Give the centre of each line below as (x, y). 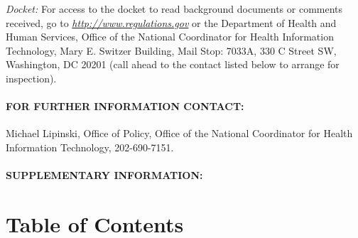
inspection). (31, 78)
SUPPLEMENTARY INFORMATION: (104, 175)
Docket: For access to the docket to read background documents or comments (174, 9)
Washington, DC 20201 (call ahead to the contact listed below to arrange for (173, 64)
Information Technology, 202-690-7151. (90, 147)
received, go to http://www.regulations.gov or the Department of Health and (171, 22)
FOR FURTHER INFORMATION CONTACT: (125, 106)
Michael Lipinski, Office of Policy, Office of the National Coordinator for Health (179, 133)
